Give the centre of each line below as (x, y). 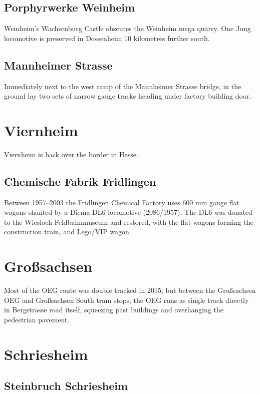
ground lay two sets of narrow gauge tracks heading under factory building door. (128, 96)
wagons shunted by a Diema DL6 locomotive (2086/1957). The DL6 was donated (128, 212)
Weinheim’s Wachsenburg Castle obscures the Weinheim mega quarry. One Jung (127, 28)
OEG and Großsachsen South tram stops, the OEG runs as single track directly (126, 300)
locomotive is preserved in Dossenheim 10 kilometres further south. (107, 38)
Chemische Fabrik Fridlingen (80, 181)
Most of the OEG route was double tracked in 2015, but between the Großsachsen (130, 290)
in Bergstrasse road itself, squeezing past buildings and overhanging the (114, 310)
